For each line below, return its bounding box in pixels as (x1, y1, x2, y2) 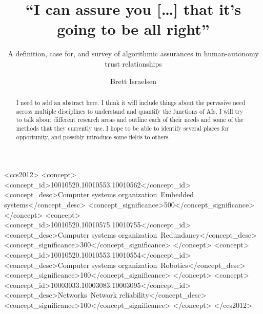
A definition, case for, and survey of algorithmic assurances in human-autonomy (8, 48, 259, 59)
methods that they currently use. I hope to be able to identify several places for (16, 123, 229, 132)
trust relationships (105, 58, 162, 69)
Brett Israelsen (110, 75, 156, 86)
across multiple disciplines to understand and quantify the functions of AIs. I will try (16, 107, 243, 115)
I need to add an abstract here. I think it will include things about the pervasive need (16, 98, 246, 107)
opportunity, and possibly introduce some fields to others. (16, 132, 170, 141)
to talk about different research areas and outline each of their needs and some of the (16, 115, 244, 124)
